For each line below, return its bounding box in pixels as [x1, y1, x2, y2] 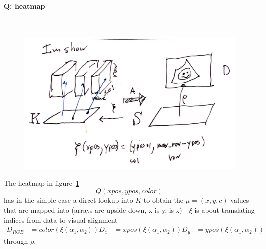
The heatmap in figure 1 [4, 177, 79, 188]
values [230, 195, 249, 205]
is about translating [194, 205, 255, 215]
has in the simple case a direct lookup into [4, 195, 133, 205]
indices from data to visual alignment [4, 214, 118, 225]
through [4, 235, 28, 246]
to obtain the [143, 195, 183, 205]
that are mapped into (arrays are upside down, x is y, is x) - [4, 205, 187, 215]
